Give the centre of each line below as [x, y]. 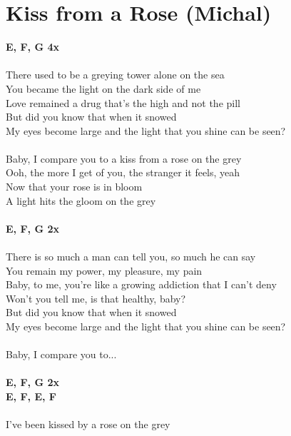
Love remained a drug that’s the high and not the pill [123, 102]
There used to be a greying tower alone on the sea [115, 75]
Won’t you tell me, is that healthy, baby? [96, 298]
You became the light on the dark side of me [103, 88]
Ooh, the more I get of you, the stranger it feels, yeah [123, 172]
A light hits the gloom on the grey [81, 200]
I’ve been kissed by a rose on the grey [88, 424]
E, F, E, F [31, 396]
